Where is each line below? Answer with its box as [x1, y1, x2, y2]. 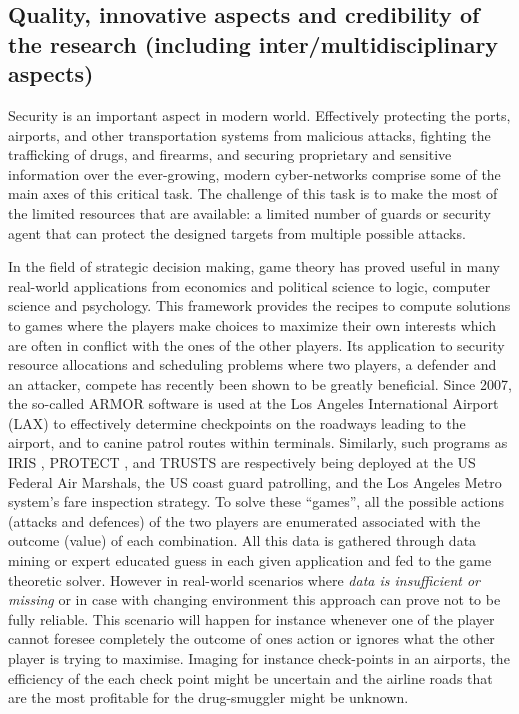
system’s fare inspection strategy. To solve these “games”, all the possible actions [8, 491, 504, 512]
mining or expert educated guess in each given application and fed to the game [8, 550, 492, 571]
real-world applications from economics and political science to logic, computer [8, 275, 491, 296]
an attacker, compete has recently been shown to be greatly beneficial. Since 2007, [8, 373, 512, 394]
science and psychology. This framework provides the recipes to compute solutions [8, 295, 511, 316]
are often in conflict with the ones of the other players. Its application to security [8, 334, 505, 355]
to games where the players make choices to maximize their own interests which [8, 314, 497, 335]
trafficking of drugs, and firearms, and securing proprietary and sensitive [8, 144, 452, 165]
